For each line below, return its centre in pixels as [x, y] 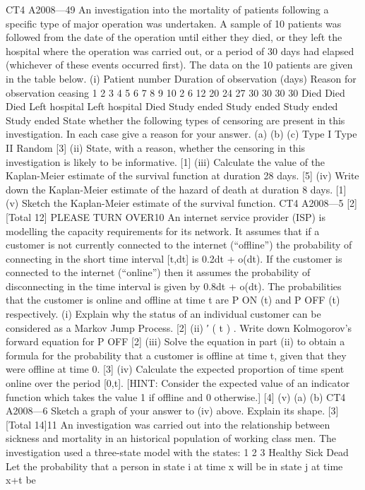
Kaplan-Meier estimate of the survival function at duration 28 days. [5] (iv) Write [182, 175]
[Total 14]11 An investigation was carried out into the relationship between [168, 424]
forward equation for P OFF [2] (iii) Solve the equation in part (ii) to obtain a [175, 341]
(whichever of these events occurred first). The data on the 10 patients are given [179, 65]
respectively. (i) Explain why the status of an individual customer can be [163, 314]
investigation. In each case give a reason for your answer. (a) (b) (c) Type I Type [181, 134]
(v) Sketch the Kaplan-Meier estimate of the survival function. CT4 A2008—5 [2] [182, 203]
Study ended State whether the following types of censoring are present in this [175, 120]
